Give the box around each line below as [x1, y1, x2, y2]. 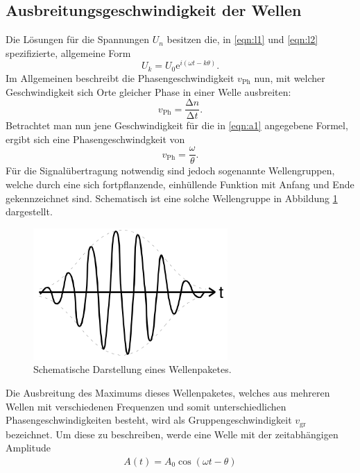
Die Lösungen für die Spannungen [6, 32, 150, 47]
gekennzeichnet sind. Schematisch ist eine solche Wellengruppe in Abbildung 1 [6, 190, 338, 205]
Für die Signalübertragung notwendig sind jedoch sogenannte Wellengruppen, [6, 163, 335, 178]
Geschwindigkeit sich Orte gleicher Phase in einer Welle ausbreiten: [6, 84, 291, 99]
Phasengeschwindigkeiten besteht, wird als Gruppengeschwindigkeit [6, 413, 292, 427]
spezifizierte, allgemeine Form [6, 45, 131, 60]
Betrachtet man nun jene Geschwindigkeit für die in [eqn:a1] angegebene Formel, [6, 118, 348, 133]
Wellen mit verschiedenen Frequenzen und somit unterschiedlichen [6, 399, 286, 413]
